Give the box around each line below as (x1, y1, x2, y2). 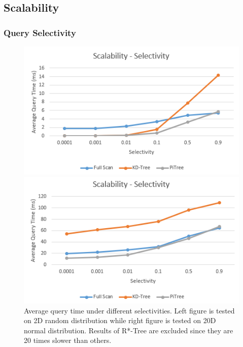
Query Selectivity (4, 26, 76, 39)
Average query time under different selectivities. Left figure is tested (24, 305, 235, 316)
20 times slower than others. (24, 335, 112, 345)
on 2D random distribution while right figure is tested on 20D (24, 315, 216, 326)
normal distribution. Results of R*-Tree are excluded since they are (24, 325, 233, 335)
